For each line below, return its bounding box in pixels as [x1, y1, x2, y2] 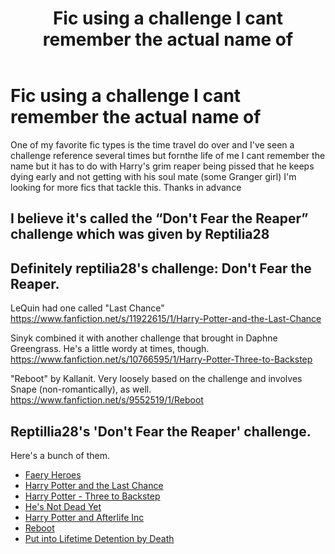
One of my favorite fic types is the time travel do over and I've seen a [10, 138, 295, 151]
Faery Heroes [24, 468, 82, 481]
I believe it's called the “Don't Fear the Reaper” [10, 210, 309, 227]
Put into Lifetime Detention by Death [24, 532, 175, 544]
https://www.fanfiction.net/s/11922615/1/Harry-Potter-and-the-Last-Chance [10, 313, 322, 325]
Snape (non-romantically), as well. [10, 383, 152, 396]
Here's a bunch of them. [10, 449, 111, 461]
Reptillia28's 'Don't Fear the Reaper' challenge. [10, 423, 312, 440]
